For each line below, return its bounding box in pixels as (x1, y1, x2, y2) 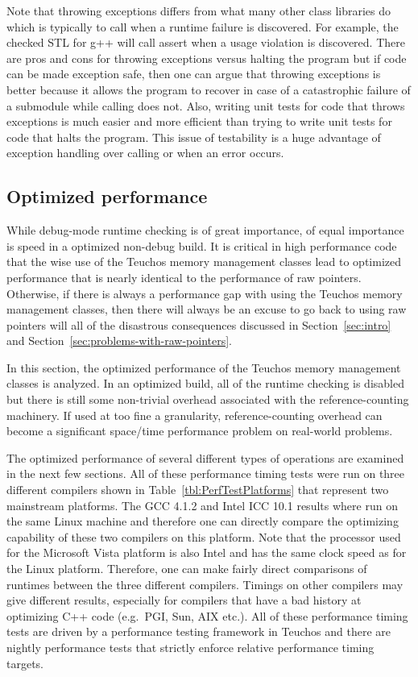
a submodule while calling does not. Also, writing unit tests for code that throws (6, 97, 405, 114)
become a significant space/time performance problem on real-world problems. (6, 422, 393, 439)
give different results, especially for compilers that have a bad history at (6, 592, 362, 608)
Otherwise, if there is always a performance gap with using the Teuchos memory (6, 285, 403, 301)
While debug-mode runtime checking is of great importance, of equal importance (6, 222, 404, 239)
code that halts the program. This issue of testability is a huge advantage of (6, 128, 381, 145)
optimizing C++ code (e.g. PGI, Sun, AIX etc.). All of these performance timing (6, 607, 408, 624)
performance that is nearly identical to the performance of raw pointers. (6, 268, 362, 285)
